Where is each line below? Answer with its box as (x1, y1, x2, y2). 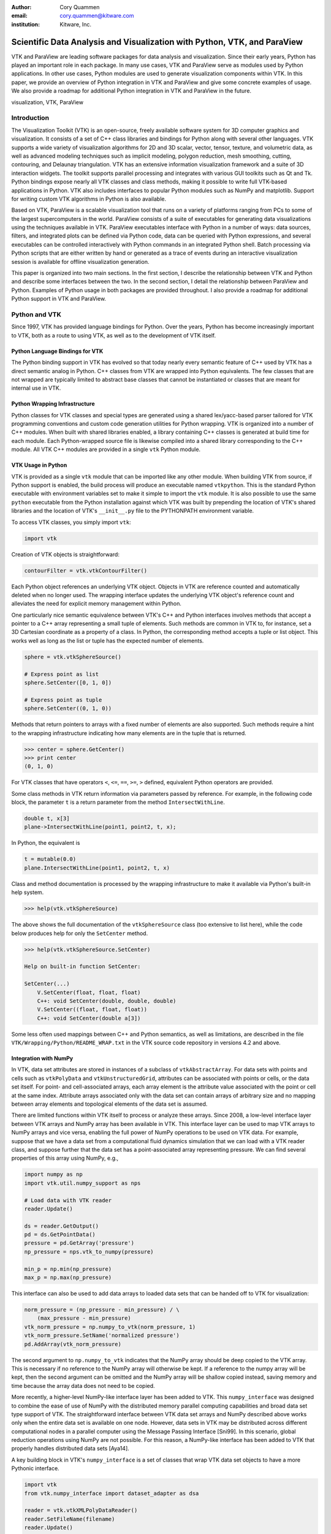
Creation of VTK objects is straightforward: (11, 550, 120, 558)
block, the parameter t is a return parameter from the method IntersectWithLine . (11, 798, 225, 806)
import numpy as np (24, 1171, 83, 1178)
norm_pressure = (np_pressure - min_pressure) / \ (24, 1306, 180, 1313)
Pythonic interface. (11, 1465, 59, 1472)
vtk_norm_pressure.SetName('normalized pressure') (24, 1332, 180, 1339)
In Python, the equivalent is (11, 839, 80, 847)
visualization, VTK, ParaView (11, 98, 84, 106)
